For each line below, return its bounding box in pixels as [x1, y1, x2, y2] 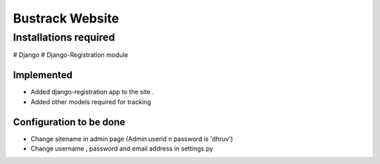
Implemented [13, 69, 73, 81]
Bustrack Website [13, 11, 120, 26]
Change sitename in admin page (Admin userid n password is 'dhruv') [30, 134, 234, 143]
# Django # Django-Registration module [13, 51, 128, 59]
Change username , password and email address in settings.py [30, 144, 214, 153]
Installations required [13, 31, 115, 44]
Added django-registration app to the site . [30, 88, 154, 96]
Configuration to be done [13, 116, 126, 128]
